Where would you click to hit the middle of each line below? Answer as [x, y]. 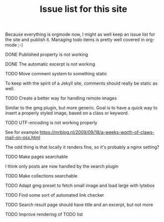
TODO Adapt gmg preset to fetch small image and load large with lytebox [80, 186]
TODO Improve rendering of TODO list [44, 215]
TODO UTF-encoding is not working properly [51, 123]
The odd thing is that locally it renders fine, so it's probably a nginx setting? [82, 147]
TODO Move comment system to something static [56, 74]
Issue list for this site [83, 9]
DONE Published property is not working [47, 55]
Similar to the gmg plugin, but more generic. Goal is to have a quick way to [81, 108]
